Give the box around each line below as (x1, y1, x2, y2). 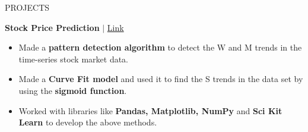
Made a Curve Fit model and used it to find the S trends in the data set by (18, 73, 303, 85)
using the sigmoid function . (18, 84, 127, 96)
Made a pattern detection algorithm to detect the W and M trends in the (18, 41, 302, 54)
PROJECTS (5, 1, 50, 13)
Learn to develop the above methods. (18, 116, 157, 128)
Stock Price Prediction (5, 21, 100, 33)
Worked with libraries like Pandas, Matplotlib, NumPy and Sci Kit (18, 104, 282, 117)
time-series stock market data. (18, 52, 129, 65)
